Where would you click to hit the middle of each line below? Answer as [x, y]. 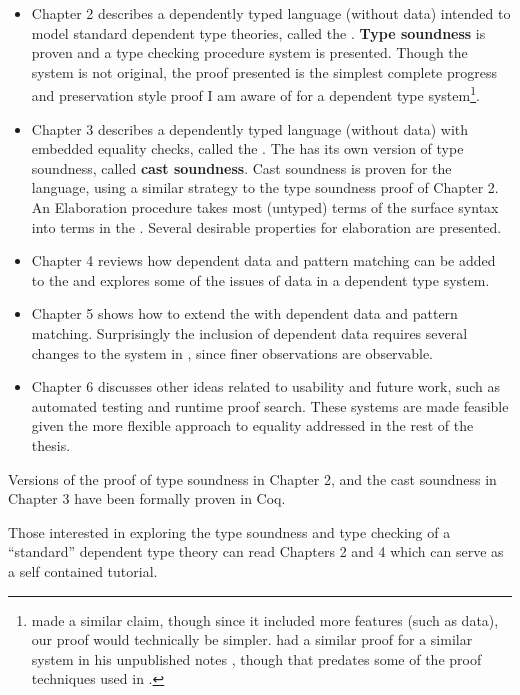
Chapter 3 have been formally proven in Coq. [147, 498]
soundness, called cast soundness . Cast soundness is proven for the [241, 167]
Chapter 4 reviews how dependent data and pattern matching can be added [263, 260]
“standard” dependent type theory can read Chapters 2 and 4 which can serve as [256, 551]
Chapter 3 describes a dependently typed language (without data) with [250, 128]
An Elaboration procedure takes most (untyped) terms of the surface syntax [265, 207]
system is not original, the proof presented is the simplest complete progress [264, 71]
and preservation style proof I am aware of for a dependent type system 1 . [255, 94]
